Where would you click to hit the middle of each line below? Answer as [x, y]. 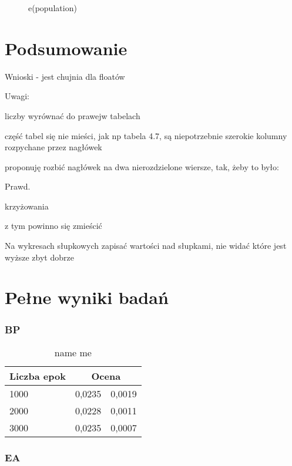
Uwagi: [17, 96]
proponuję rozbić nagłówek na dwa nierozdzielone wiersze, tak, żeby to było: [142, 166]
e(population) [53, 8]
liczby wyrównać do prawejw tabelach [73, 115]
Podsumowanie [66, 48]
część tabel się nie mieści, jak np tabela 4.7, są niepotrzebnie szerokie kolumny [146, 135]
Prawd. [18, 186]
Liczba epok [38, 376]
